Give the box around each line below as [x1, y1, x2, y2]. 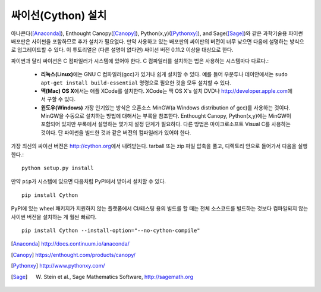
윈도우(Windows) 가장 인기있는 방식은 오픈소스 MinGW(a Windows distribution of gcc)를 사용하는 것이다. [40, 104, 291, 111]
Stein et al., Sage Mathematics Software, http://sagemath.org [43, 273, 193, 280]
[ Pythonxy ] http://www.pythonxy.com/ [11, 262, 105, 269]
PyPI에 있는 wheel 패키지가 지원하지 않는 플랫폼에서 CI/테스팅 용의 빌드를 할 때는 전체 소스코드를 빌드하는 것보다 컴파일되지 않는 [11, 205, 309, 212]
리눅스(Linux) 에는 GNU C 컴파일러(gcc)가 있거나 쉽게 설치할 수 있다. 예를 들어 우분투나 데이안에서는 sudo [40, 71, 288, 78]
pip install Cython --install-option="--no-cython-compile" [21, 227, 200, 234]
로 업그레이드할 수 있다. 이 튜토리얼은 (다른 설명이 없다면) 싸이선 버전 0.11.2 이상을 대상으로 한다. [11, 46, 234, 54]
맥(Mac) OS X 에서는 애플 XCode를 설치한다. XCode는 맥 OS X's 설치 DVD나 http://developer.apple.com [40, 87, 288, 95]
